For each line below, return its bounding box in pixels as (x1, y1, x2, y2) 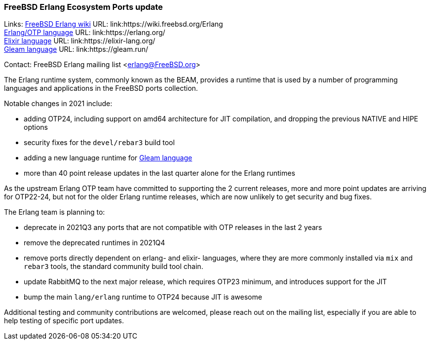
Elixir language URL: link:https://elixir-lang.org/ (4, 37, 156, 45)
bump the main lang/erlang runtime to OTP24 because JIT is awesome (24, 293, 262, 302)
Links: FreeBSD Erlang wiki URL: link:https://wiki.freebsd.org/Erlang (4, 20, 223, 29)
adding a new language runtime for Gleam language (24, 153, 193, 162)
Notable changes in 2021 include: (4, 99, 113, 108)
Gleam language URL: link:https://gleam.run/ (4, 45, 149, 54)
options (24, 123, 48, 132)
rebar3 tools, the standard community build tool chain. (24, 262, 203, 271)
